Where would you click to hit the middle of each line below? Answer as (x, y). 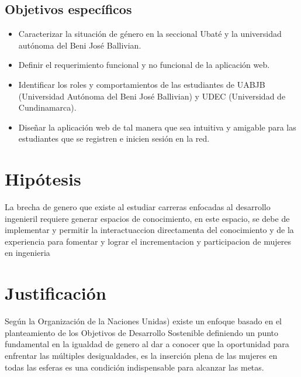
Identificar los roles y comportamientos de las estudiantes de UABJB (142, 84)
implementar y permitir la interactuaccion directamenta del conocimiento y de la (149, 230)
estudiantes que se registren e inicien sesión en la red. (114, 138)
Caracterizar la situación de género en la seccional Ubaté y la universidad (150, 34)
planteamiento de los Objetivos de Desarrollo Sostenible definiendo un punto (142, 332)
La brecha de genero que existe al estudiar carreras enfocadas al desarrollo (138, 207)
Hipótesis (43, 179)
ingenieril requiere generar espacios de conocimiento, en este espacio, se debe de (147, 218)
